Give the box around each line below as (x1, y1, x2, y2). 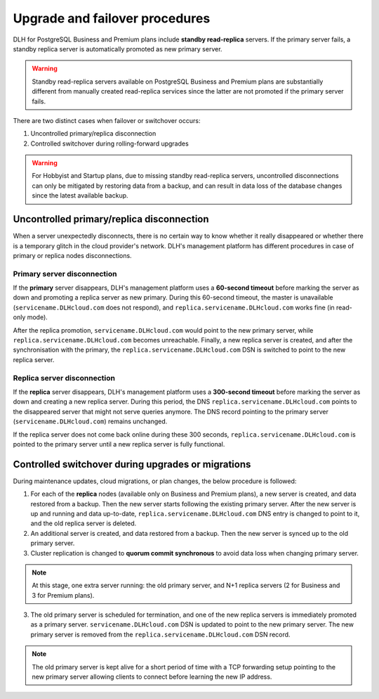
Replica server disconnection (13, 373, 116, 383)
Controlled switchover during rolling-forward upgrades (30, 139, 189, 148)
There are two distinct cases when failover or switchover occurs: (13, 116, 201, 124)
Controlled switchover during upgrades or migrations (13, 458, 251, 470)
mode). (27, 313, 48, 321)
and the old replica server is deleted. (30, 519, 137, 527)
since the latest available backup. (32, 191, 129, 200)
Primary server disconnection (13, 269, 117, 278)
